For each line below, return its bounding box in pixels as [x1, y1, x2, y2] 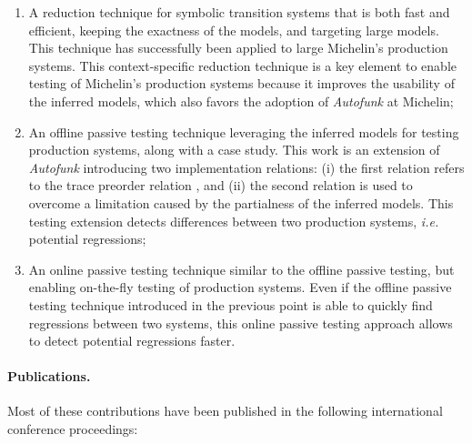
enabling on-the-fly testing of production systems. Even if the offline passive [28, 277, 452, 297]
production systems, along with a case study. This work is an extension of [28, 140, 440, 159]
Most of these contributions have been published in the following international [7, 401, 443, 420]
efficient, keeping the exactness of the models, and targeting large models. [28, 20, 439, 39]
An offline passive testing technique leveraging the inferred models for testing [28, 122, 459, 141]
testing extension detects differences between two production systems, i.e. [28, 211, 439, 230]
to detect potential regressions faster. [28, 331, 236, 350]
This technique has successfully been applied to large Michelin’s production [28, 38, 448, 57]
